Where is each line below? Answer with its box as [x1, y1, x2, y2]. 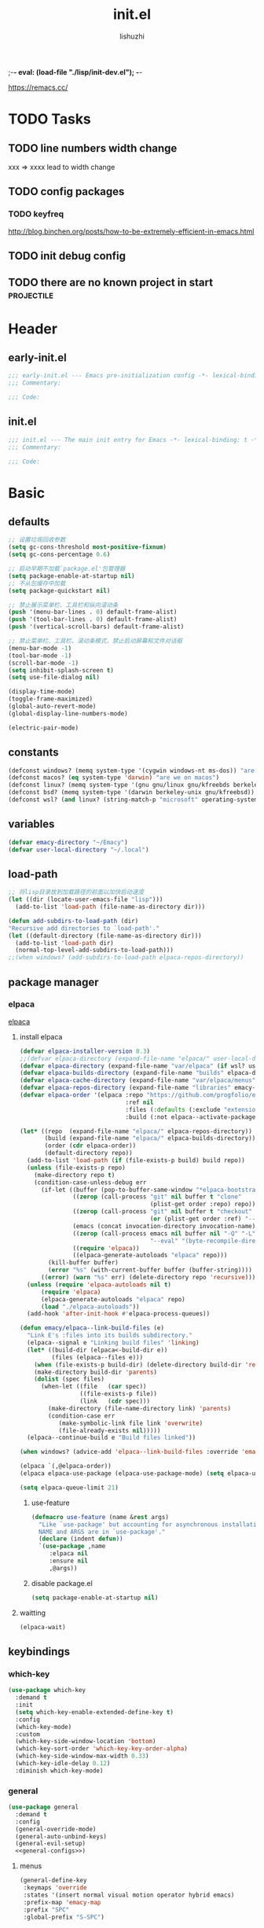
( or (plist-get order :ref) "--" [149, 1215, 259, 1223]
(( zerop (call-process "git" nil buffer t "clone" [72, 1193, 242, 1201]
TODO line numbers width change [8, 142, 178, 155]
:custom [15, 1730, 41, 1739]
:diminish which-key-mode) [15, 1767, 104, 1775]
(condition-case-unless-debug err [34, 1178, 147, 1187]
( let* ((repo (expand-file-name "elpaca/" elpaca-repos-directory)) [19, 1127, 253, 1135]
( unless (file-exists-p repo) [27, 1164, 126, 1172]
